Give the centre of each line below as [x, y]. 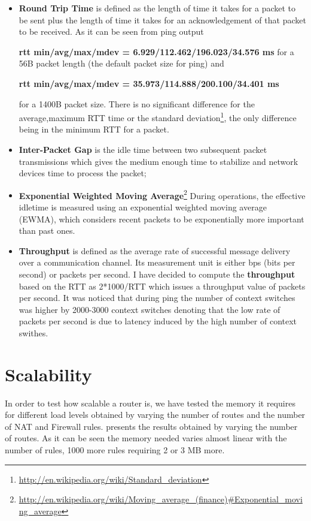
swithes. [33, 332]
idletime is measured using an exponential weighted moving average [143, 207]
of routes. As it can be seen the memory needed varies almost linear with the [146, 438]
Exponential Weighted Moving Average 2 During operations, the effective [162, 194]
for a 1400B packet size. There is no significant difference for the [137, 103]
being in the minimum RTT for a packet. [94, 129]
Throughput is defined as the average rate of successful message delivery [155, 250]
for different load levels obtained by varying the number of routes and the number [155, 415]
